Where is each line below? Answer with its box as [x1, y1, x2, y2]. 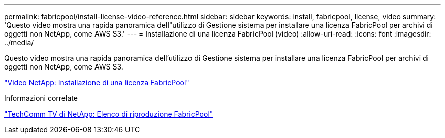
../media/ [4, 38, 34, 47]
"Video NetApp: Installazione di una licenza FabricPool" [4, 78, 189, 87]
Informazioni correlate [4, 94, 78, 102]
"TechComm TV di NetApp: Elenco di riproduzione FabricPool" [4, 110, 213, 118]
